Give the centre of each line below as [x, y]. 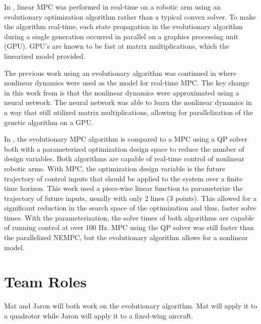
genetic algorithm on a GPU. [49, 122]
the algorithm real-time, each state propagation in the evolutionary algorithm [123, 26]
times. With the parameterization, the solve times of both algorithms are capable [129, 217]
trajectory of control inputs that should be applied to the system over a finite [123, 178]
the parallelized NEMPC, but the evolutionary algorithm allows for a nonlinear [126, 237]
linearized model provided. [45, 56]
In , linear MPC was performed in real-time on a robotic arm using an [112, 7]
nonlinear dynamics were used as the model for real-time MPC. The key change [127, 83]
